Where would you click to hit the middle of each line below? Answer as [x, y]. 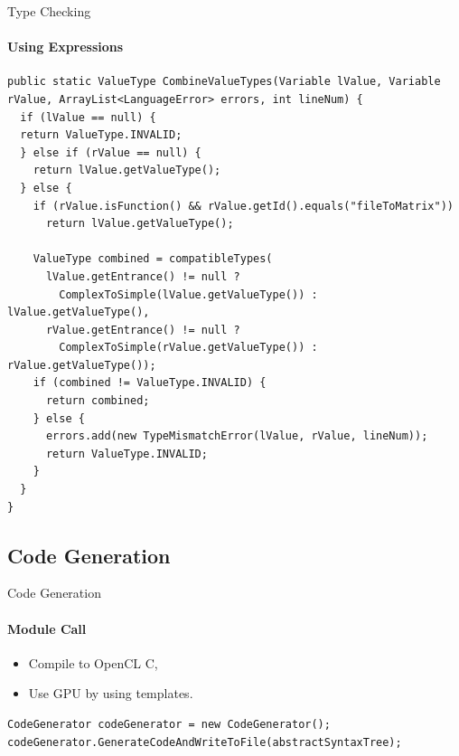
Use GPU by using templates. [111, 693]
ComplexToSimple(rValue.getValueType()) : [188, 348]
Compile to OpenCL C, [93, 662]
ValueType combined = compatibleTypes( [153, 259]
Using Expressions [66, 47]
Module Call [47, 628]
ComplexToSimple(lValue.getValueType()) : [188, 294]
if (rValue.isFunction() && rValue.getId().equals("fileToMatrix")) [243, 206]
